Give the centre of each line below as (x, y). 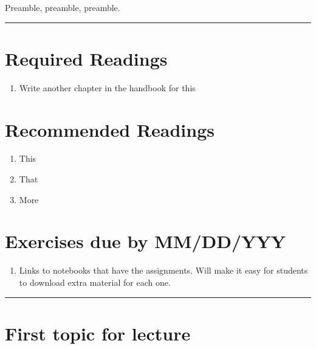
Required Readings (86, 58)
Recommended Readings (110, 129)
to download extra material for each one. (95, 282)
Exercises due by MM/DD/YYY (146, 241)
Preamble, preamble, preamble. (63, 7)
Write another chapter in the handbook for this (107, 87)
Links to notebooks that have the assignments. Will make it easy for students (163, 270)
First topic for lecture (98, 333)
